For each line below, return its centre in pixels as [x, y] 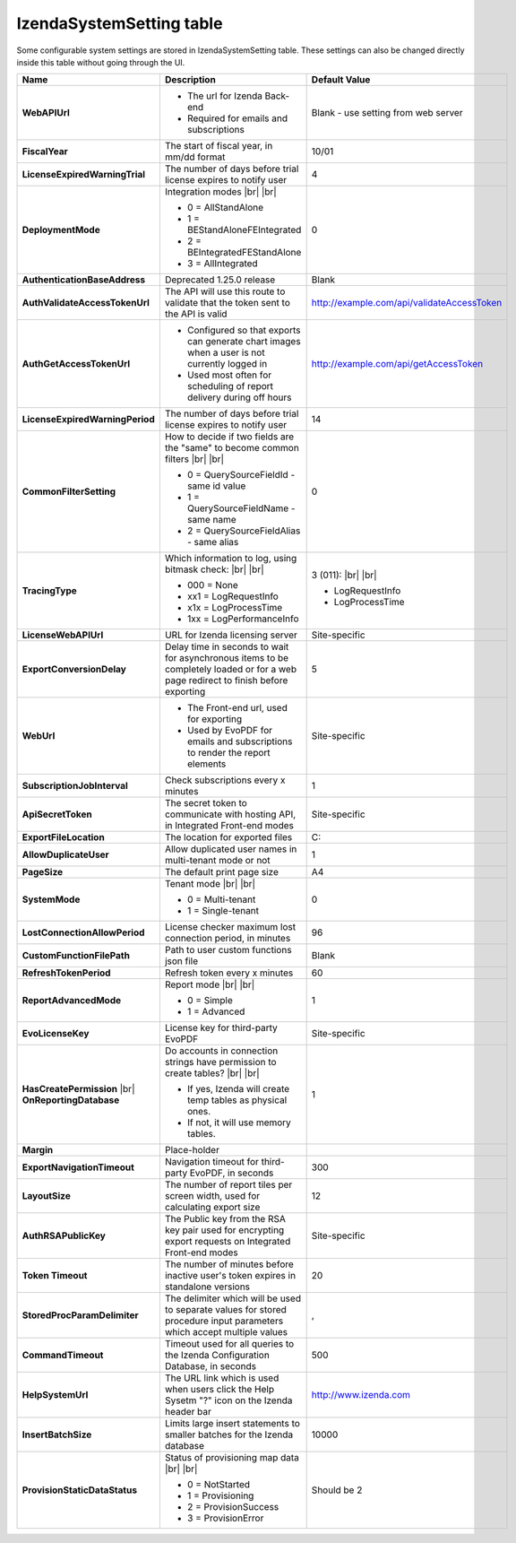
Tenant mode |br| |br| [210, 884]
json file [181, 961]
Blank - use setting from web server [387, 113]
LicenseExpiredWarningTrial [84, 175]
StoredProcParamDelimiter [80, 1315]
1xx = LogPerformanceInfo [243, 619]
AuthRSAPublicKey [64, 1235]
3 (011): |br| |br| [344, 576]
